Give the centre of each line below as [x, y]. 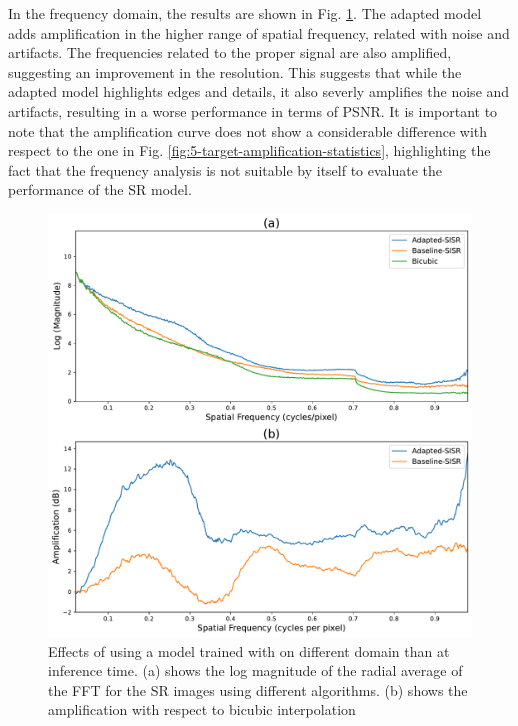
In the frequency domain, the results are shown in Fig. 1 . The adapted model [245, 13]
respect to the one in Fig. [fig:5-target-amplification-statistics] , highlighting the [249, 150]
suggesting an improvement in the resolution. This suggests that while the [235, 71]
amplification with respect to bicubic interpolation [202, 709]
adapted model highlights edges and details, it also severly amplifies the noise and [259, 91]
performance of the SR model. [100, 189]
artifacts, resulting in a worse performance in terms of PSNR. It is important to [253, 110]
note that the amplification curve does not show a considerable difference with [248, 130]
